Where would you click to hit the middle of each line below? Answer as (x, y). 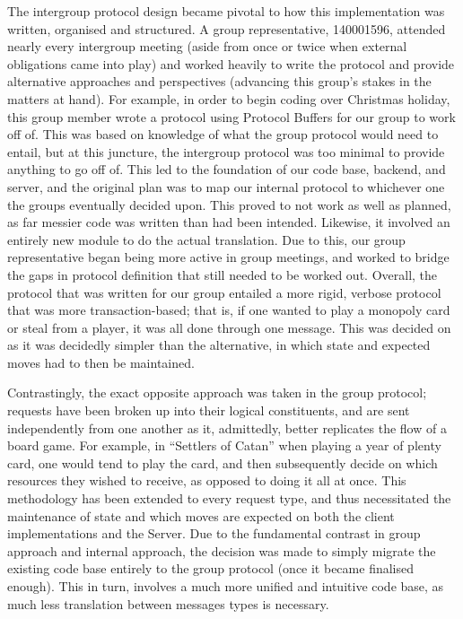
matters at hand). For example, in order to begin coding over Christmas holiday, (229, 98)
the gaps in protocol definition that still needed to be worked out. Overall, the (223, 274)
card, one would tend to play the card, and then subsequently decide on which (223, 462)
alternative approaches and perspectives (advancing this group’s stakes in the (219, 81)
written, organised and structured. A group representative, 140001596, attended (227, 28)
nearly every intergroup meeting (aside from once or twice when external (207, 46)
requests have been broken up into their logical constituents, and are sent (209, 410)
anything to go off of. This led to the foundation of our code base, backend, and (227, 169)
